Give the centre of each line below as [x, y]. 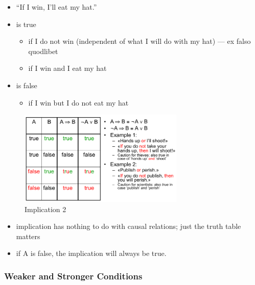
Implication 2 [45, 209]
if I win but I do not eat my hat [78, 102]
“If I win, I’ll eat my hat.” [56, 7]
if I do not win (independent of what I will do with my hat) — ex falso [140, 41]
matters [28, 236]
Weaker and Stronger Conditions [73, 276]
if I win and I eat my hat [67, 68]
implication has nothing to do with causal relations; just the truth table [129, 226]
